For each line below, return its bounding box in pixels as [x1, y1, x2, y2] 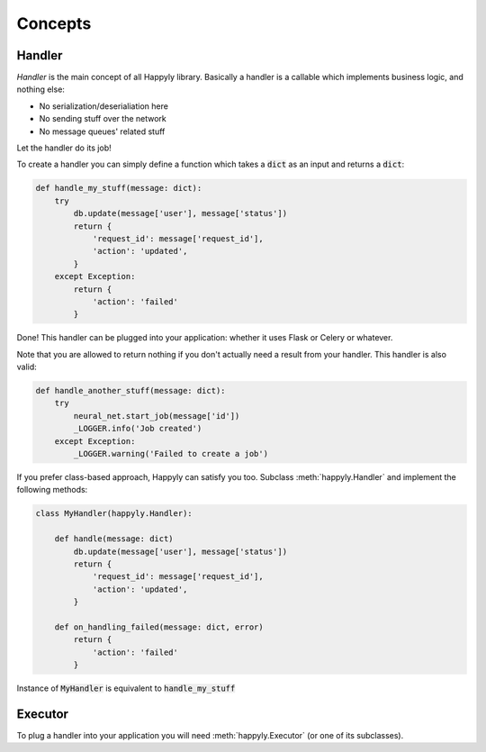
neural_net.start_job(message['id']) [73, 411, 240, 421]
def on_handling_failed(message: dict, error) [54, 621, 265, 632]
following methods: [16, 485, 88, 495]
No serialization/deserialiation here [39, 100, 168, 112]
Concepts [16, 14, 92, 33]
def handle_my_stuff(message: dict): [35, 183, 202, 194]
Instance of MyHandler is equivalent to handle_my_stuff [16, 683, 236, 693]
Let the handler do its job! [16, 142, 112, 153]
